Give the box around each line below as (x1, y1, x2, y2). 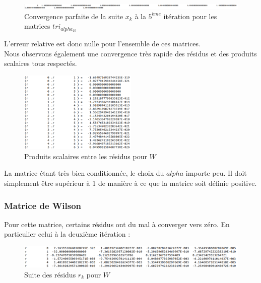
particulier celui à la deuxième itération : (4, 229, 130, 239)
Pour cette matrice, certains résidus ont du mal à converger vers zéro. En (4, 219, 230, 229)
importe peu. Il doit (185, 168, 247, 178)
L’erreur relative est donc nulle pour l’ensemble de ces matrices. (4, 38, 201, 49)
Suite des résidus (24, 269, 76, 279)
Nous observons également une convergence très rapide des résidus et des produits (4, 48, 257, 58)
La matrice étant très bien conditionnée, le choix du (4, 168, 164, 178)
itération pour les (163, 11, 217, 21)
